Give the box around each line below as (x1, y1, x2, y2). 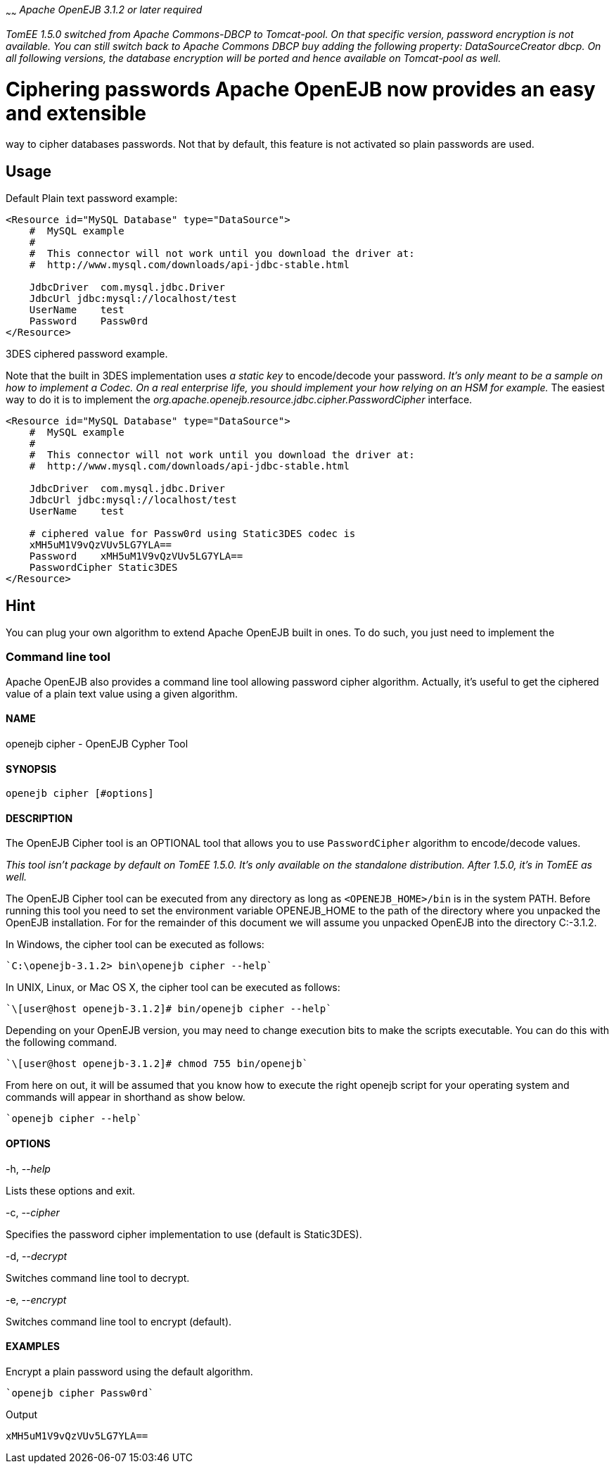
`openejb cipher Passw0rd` (6, 1387, 154, 1399)
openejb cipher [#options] (6, 788, 154, 800)
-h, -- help (6, 1162, 51, 1175)
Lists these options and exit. (6, 1184, 136, 1197)
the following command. (6, 1036, 117, 1049)
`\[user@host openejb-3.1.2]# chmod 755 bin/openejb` (6, 1058, 308, 1070)
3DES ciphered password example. (6, 348, 168, 360)
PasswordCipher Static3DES (29, 562, 178, 574)
